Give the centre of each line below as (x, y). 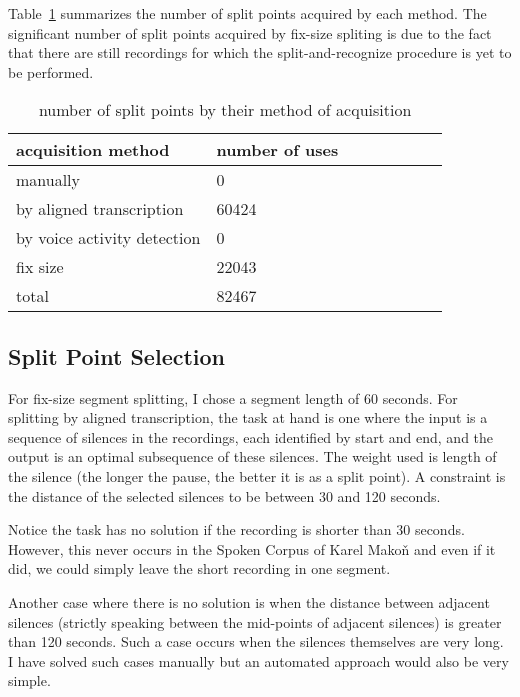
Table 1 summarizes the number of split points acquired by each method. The (247, 13)
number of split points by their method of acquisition (225, 110)
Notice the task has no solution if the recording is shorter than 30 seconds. (236, 529)
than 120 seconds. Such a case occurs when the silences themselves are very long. (256, 641)
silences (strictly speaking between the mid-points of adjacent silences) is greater (255, 621)
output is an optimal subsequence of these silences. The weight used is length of (252, 456)
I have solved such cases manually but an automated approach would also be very (258, 660)
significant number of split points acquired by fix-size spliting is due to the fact (250, 32)
